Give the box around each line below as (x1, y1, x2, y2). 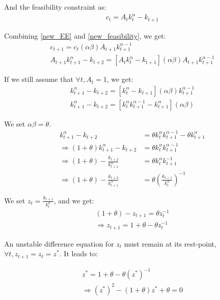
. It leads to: (59, 248, 98, 259)
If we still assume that (4, 74, 73, 84)
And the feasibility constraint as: (4, 2, 106, 12)
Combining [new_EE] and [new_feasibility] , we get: (4, 30, 166, 41)
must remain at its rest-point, (124, 238, 216, 249)
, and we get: (53, 195, 94, 205)
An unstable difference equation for (4, 238, 114, 249)
